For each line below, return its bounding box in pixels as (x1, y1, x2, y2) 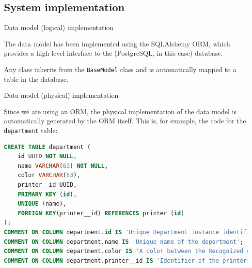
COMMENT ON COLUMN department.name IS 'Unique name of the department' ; (4, 238, 244, 245)
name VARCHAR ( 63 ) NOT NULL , (17, 162, 108, 169)
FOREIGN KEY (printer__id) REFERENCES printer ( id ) (17, 209, 185, 217)
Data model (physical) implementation (4, 90, 119, 100)
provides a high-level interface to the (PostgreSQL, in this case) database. (4, 48, 223, 58)
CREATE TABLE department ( (4, 143, 91, 150)
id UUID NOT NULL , (17, 153, 77, 160)
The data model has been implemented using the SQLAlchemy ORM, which (4, 38, 230, 48)
